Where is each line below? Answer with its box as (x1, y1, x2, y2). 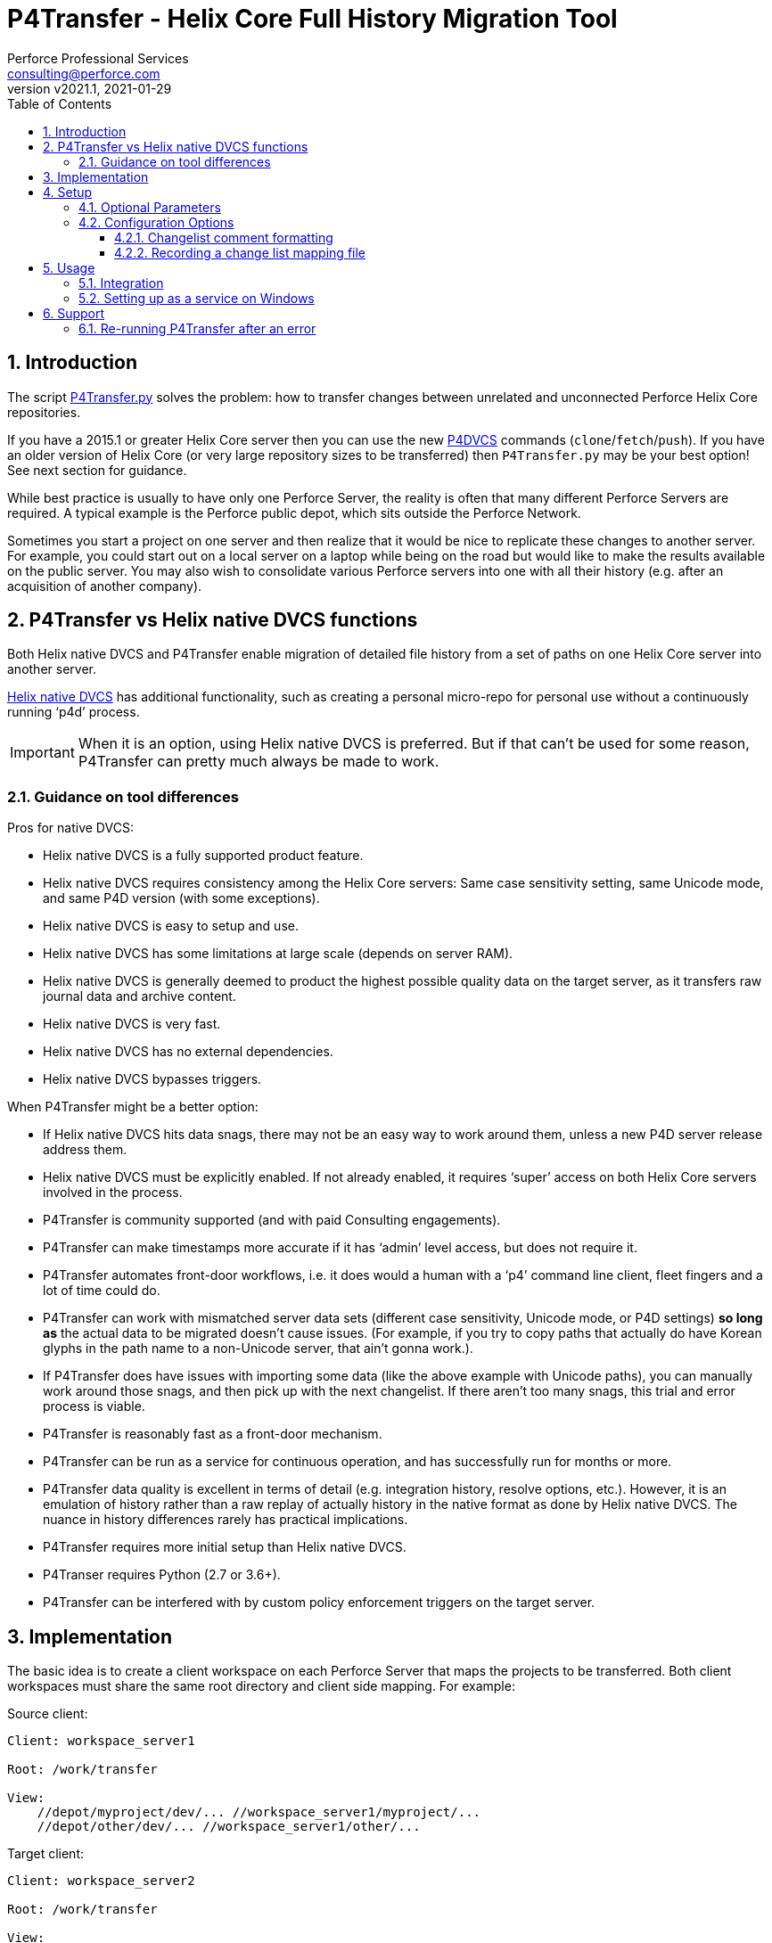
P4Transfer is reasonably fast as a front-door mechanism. (43, 1426, 382, 1442)
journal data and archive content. (43, 988, 236, 1004)
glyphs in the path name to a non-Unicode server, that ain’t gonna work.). (43, 1340, 473, 1357)
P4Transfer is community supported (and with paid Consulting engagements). (43, 1212, 501, 1228)
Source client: (7, 1706, 88, 1722)
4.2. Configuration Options (78, 214, 234, 230)
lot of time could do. (43, 1283, 160, 1299)
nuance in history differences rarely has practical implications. (43, 1512, 408, 1528)
